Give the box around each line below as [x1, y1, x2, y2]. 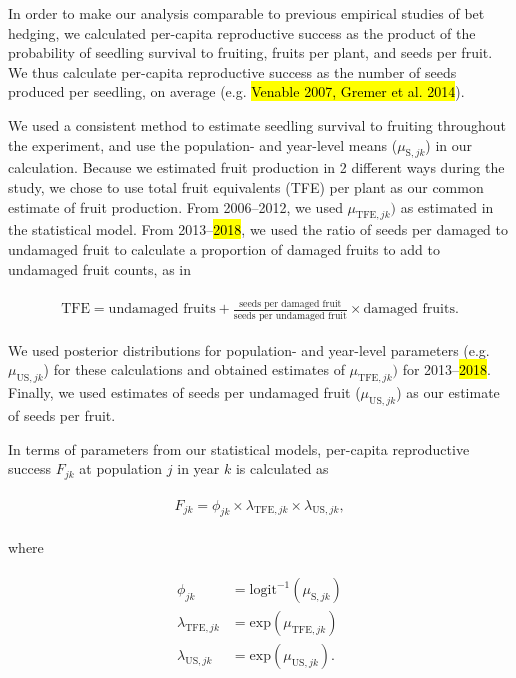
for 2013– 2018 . [402, 359, 491, 380]
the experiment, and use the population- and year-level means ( [8, 134, 398, 155]
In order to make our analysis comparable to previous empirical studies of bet [8, 3, 485, 23]
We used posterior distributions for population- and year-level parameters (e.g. [8, 339, 490, 360]
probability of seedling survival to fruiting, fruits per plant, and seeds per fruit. [8, 42, 493, 63]
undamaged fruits [108, 302, 216, 317]
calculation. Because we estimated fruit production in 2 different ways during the [8, 157, 505, 178]
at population [79, 458, 163, 479]
